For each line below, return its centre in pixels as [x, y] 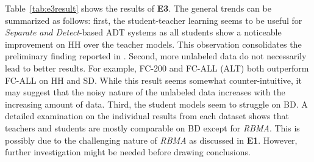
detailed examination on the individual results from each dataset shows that [147, 116]
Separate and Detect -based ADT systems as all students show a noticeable [143, 32]
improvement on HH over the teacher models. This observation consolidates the [153, 44]
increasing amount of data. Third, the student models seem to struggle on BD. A [156, 104]
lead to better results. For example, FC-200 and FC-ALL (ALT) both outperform [157, 68]
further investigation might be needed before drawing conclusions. [128, 152]
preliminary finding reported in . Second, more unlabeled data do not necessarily [156, 56]
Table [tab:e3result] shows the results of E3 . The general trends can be [138, 8]
